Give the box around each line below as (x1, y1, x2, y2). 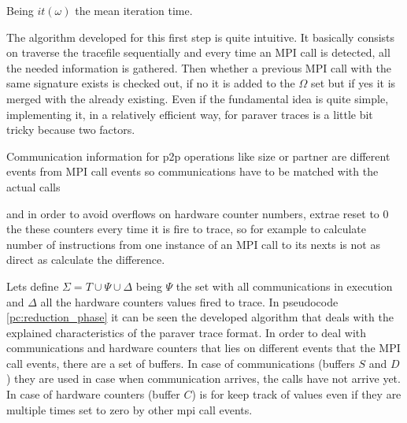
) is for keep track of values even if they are (191, 386, 401, 403)
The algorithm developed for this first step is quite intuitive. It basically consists (6, 28, 395, 45)
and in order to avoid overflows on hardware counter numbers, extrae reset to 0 (6, 205, 389, 221)
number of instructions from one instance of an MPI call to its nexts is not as (6, 236, 380, 252)
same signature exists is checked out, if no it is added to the (6, 75, 295, 91)
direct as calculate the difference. (6, 251, 165, 268)
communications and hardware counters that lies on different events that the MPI (6, 340, 401, 356)
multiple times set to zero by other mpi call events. (6, 401, 253, 417)
